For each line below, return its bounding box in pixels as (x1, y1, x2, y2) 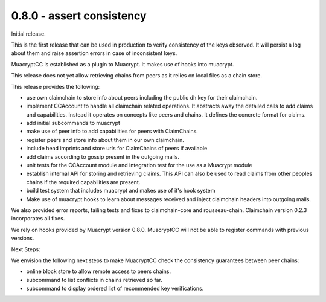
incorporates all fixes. (11, 215, 65, 222)
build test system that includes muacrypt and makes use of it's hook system (26, 187, 216, 194)
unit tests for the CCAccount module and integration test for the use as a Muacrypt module (26, 162, 252, 169)
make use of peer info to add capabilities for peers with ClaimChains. (26, 127, 199, 135)
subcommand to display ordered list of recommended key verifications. (26, 284, 204, 292)
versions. (11, 234, 34, 242)
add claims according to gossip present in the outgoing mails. (26, 153, 179, 160)
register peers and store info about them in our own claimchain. (26, 136, 184, 143)
